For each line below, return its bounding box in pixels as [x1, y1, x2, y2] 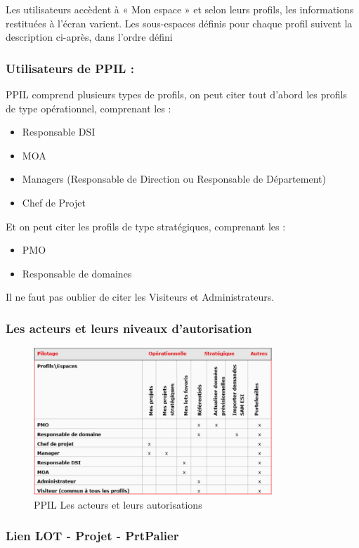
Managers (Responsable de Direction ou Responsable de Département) [22, 171, 326, 186]
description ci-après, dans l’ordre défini [6, 30, 173, 44]
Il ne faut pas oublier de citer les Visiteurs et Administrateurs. [6, 289, 275, 304]
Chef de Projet [22, 195, 86, 209]
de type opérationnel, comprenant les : [6, 100, 171, 115]
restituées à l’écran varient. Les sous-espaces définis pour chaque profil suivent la [6, 15, 353, 30]
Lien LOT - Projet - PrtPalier [6, 527, 179, 544]
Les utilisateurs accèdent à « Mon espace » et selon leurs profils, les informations [6, 2, 354, 16]
